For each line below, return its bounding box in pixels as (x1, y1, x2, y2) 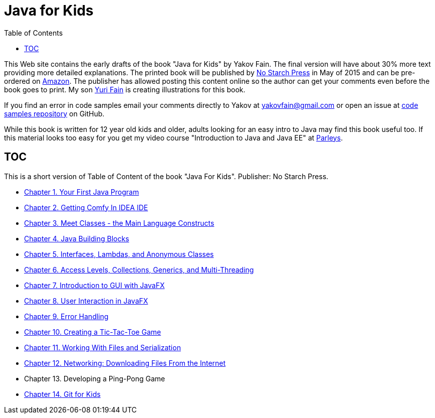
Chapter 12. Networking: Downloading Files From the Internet (24, 358, 226, 367)
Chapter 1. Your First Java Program (24, 187, 139, 196)
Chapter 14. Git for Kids (24, 389, 101, 398)
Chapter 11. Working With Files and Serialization (24, 343, 181, 352)
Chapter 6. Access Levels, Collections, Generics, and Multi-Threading (24, 265, 254, 274)
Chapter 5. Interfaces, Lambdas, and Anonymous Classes (24, 249, 214, 258)
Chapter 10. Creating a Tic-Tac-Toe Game (24, 327, 161, 336)
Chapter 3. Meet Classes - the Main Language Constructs (24, 218, 214, 227)
